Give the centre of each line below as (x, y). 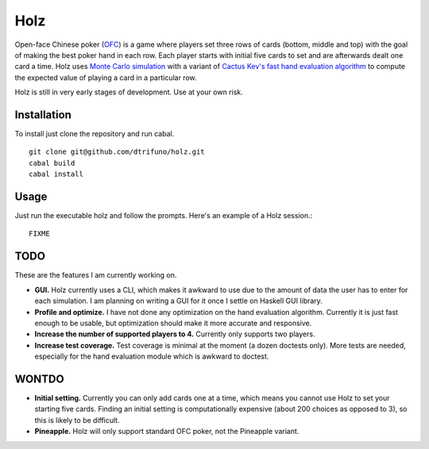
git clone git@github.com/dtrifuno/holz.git (117, 152)
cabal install (56, 174)
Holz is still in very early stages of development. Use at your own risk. (129, 92)
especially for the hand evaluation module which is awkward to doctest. (152, 356)
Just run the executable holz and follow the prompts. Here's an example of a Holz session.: (164, 216)
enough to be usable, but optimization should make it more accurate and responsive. (173, 323)
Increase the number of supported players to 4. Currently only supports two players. (175, 334)
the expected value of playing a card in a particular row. (106, 77)
